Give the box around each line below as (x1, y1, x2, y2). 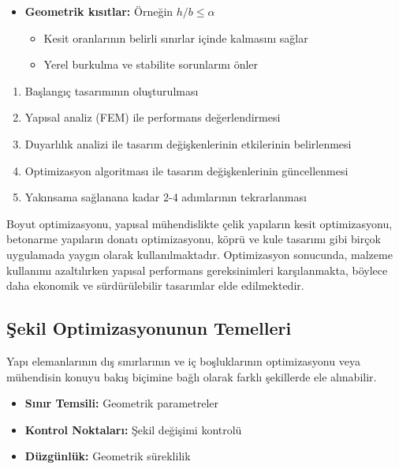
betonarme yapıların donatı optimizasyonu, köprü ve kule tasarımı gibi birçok (6, 231, 381, 247)
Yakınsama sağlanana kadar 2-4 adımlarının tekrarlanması (24, 189, 307, 205)
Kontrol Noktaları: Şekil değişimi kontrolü (24, 421, 242, 437)
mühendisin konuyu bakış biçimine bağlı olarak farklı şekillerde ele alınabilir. (6, 368, 377, 385)
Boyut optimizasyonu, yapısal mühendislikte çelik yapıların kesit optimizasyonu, (6, 215, 393, 231)
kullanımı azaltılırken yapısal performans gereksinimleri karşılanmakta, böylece (6, 261, 388, 278)
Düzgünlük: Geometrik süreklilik (24, 448, 191, 464)
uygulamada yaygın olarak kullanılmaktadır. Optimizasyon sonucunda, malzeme (6, 246, 393, 262)
